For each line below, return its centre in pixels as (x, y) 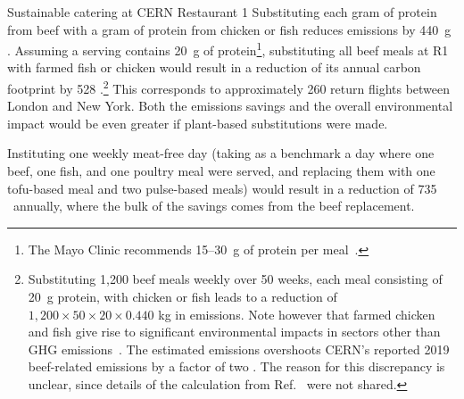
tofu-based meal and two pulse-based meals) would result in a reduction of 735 (222, 188)
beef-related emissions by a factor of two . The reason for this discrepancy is (236, 366)
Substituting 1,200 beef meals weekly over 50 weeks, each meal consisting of (235, 279)
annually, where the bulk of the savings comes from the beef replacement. (214, 206)
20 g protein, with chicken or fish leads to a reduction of (182, 297)
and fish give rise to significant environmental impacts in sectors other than (234, 332)
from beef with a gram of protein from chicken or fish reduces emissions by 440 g (229, 29)
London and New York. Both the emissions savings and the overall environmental (230, 106)
